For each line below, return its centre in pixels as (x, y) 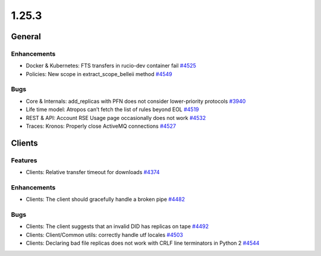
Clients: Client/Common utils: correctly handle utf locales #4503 (105, 235)
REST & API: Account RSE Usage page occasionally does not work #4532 (116, 118)
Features (24, 160)
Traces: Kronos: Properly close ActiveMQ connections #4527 (101, 126)
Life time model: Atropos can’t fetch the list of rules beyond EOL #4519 (112, 109)
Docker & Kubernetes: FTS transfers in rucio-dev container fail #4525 (111, 66)
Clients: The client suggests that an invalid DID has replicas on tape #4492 (117, 226)
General (26, 37)
